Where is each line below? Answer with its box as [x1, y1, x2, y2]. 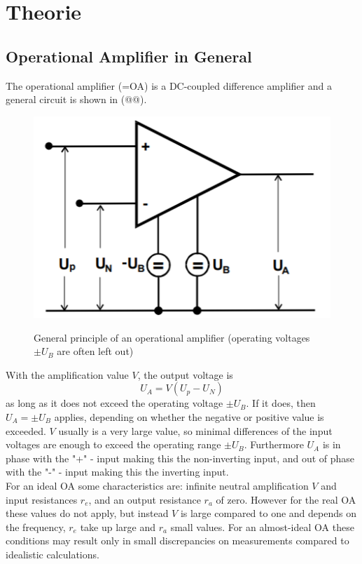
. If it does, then [246, 396, 316, 410]
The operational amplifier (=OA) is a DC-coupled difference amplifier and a [6, 78, 332, 93]
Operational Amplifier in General [6, 45, 252, 67]
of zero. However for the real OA [216, 492, 356, 506]
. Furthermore [244, 437, 304, 452]
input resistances [6, 492, 78, 506]
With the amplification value [6, 367, 129, 382]
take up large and [80, 519, 156, 534]
